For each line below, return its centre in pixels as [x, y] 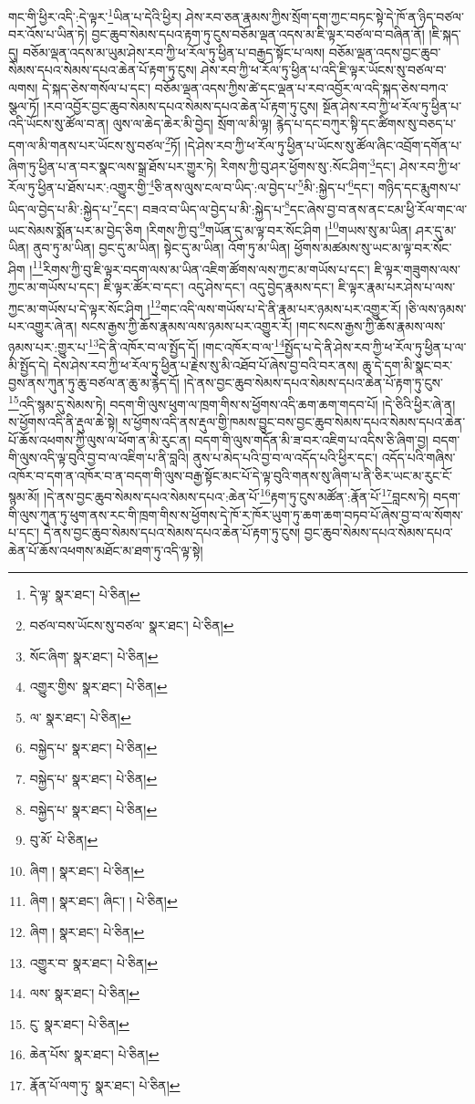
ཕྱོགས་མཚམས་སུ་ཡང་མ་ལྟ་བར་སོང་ [373, 248]
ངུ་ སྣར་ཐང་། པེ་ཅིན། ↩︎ [79, 1023]
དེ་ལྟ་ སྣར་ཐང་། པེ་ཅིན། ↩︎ [85, 594]
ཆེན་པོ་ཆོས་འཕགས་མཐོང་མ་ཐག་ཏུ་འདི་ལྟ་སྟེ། [106, 550]
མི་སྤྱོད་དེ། [29, 365]
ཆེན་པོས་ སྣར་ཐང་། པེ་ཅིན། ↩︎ [94, 1054]
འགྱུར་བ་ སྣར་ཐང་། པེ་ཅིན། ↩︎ [94, 962]
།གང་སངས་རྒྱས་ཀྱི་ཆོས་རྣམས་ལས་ [371, 325]
